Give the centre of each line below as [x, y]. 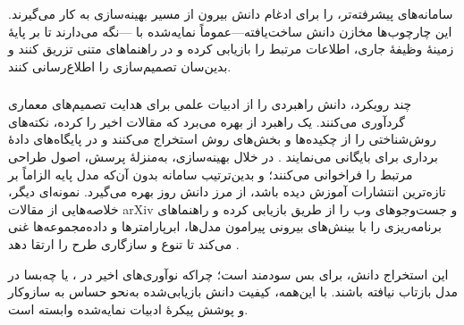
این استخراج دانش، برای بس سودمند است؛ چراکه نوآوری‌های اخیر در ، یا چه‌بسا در [228, 274]
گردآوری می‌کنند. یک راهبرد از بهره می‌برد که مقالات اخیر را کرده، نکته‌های [207, 121]
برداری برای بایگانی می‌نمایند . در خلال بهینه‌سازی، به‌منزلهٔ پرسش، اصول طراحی [223, 157]
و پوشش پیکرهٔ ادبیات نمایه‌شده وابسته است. [128, 308]
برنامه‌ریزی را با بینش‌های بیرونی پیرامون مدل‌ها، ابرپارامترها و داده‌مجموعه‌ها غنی [225, 226]
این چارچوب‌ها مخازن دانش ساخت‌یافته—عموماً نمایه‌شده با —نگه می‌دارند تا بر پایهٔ [230, 31]
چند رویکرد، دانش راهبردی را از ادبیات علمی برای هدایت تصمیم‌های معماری [210, 104]
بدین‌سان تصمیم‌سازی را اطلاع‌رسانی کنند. [120, 66]
